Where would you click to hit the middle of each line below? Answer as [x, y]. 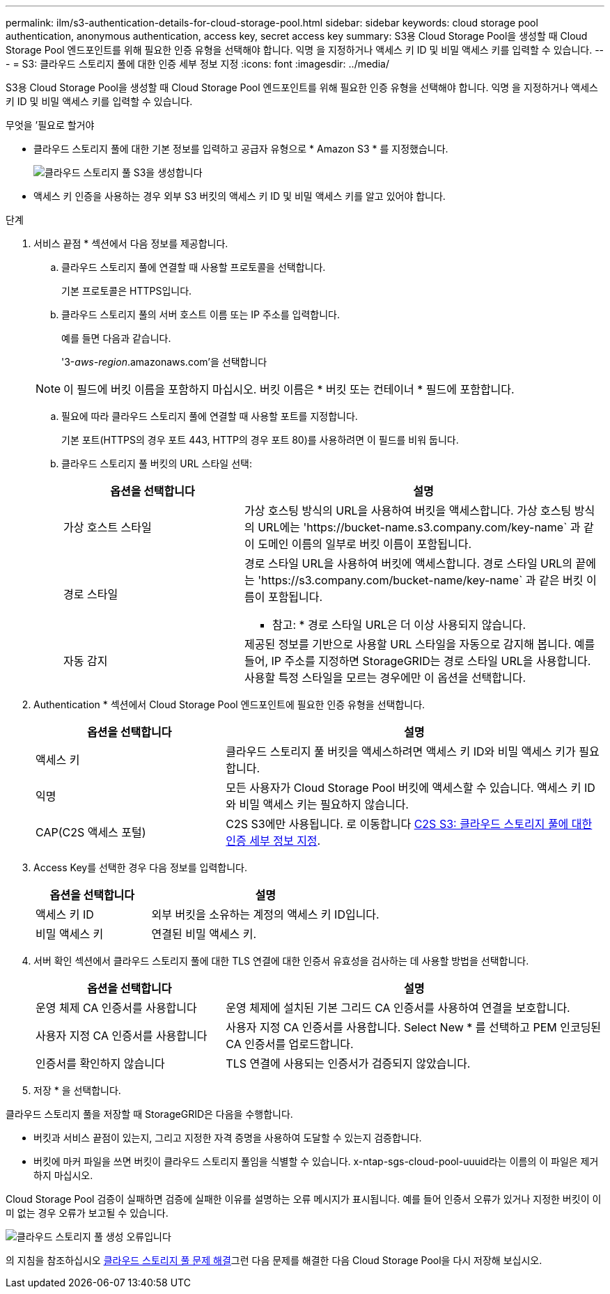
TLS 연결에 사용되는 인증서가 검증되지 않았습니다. [348, 1063]
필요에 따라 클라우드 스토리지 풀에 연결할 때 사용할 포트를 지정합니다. [210, 416]
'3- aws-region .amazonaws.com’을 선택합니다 [164, 362]
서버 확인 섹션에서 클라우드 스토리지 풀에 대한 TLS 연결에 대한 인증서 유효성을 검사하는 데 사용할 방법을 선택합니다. [281, 961]
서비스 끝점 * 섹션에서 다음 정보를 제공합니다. [131, 243]
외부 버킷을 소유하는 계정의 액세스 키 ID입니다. [265, 914]
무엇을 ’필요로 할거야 [50, 125]
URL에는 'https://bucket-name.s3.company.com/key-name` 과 [419, 527]
